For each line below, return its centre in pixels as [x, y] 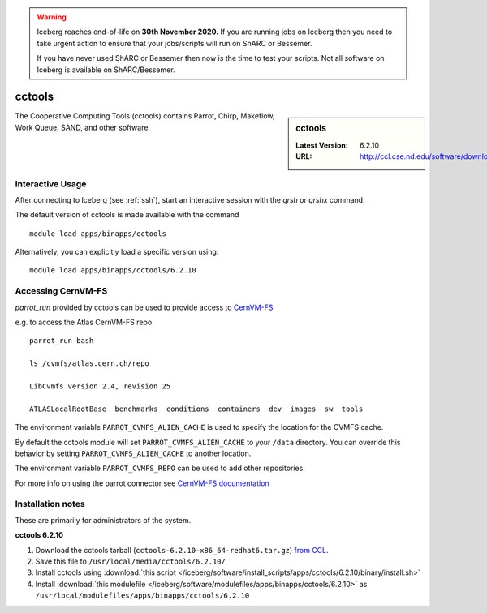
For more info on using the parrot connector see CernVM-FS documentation [142, 483]
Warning [52, 17]
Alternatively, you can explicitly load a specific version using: [117, 252]
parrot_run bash [62, 341]
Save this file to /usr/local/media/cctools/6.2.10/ [131, 561]
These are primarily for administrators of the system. [103, 520]
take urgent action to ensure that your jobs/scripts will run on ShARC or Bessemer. [175, 43]
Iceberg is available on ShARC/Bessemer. [106, 70]
